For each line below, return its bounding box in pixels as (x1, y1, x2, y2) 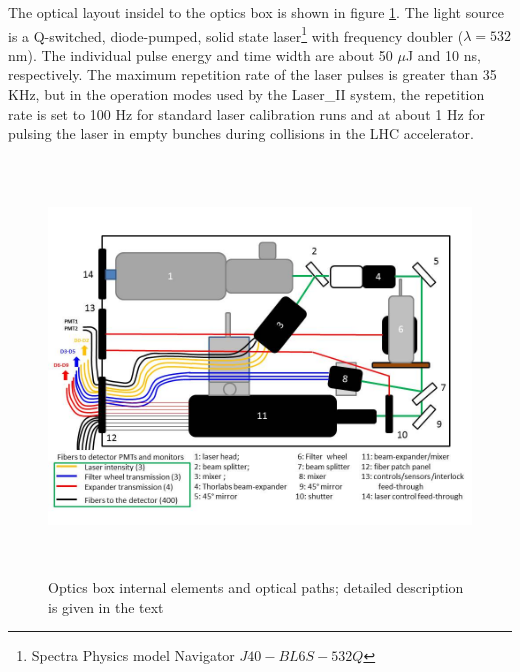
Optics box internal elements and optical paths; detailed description (48, 577, 464, 598)
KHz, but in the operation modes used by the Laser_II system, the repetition (8, 84, 485, 105)
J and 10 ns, (405, 44, 481, 65)
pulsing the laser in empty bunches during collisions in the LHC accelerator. (8, 123, 474, 144)
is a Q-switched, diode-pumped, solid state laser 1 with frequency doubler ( (8, 22, 464, 46)
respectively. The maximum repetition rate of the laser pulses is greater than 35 (8, 64, 497, 85)
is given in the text (48, 596, 164, 617)
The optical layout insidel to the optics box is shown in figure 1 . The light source (8, 2, 504, 22)
